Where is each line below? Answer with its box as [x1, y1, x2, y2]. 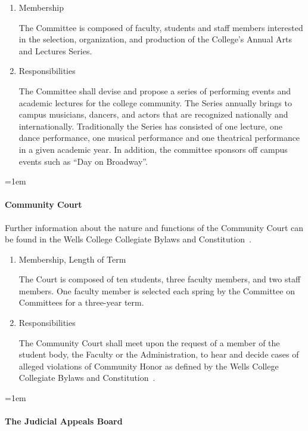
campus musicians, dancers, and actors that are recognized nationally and [18, 108, 288, 121]
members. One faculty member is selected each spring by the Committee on [18, 284, 295, 297]
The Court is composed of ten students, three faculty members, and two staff [18, 273, 301, 285]
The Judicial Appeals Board [5, 415, 123, 427]
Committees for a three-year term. [18, 296, 144, 309]
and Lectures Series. [18, 44, 92, 57]
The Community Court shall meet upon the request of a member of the [18, 336, 280, 349]
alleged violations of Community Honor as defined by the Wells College [18, 359, 279, 372]
